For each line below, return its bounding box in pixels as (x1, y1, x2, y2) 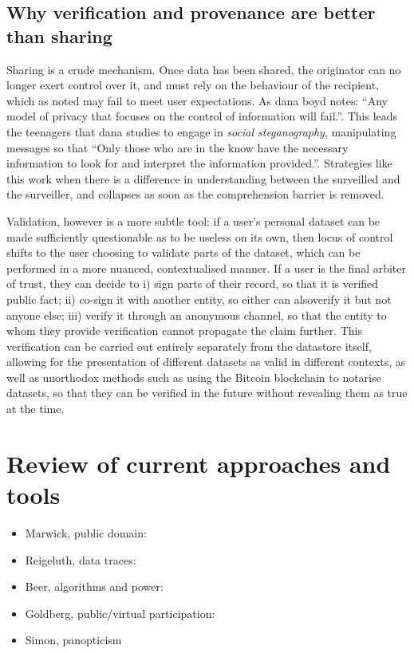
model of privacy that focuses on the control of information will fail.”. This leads (6, 108, 398, 124)
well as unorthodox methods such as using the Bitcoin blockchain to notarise (6, 368, 381, 385)
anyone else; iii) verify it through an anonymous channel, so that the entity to (6, 306, 387, 323)
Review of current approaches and (6, 446, 391, 479)
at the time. (6, 400, 65, 417)
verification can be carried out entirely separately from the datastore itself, (6, 337, 372, 354)
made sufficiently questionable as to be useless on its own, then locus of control (6, 228, 393, 245)
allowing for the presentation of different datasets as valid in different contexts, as (6, 353, 406, 370)
